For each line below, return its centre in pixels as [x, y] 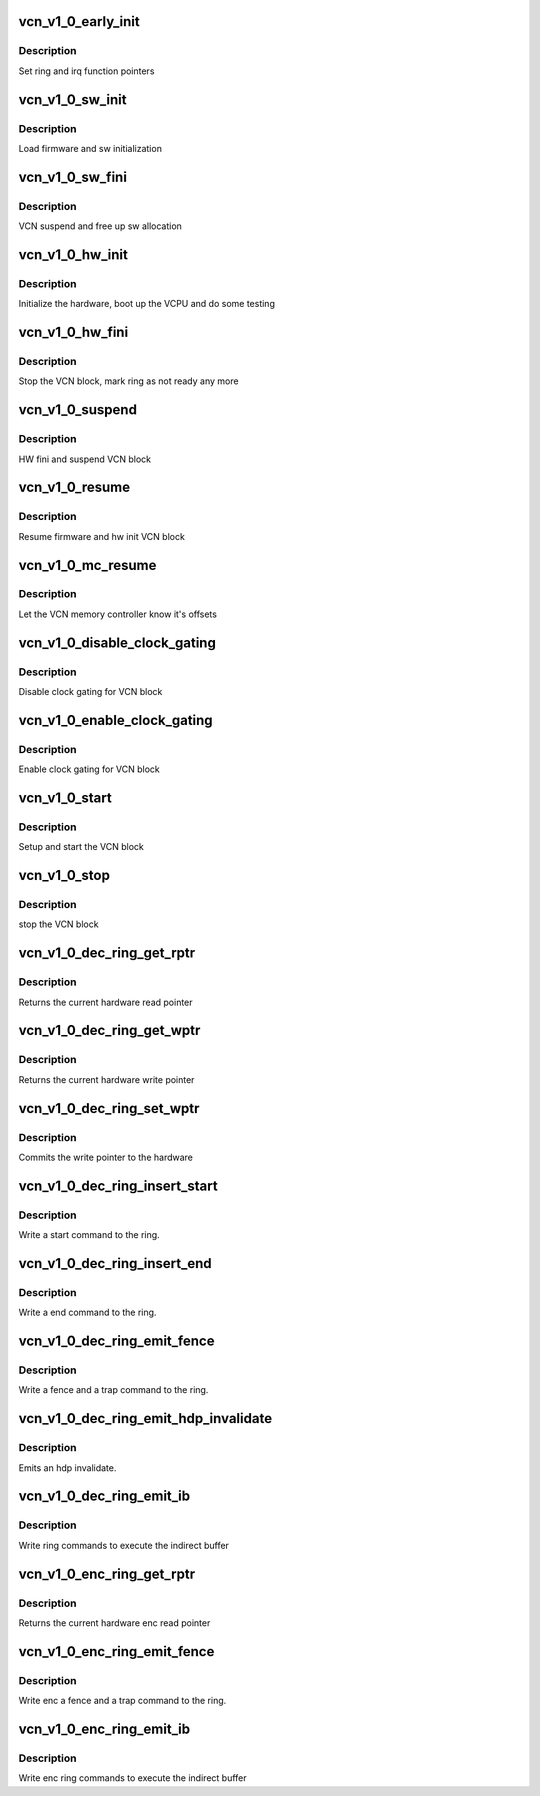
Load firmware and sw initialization [90, 148]
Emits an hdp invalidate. [67, 1467]
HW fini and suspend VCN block [85, 459]
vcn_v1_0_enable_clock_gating [116, 720]
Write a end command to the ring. [87, 1312]
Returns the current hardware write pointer [106, 1079]
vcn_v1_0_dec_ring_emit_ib [104, 1496]
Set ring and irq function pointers [86, 71]
